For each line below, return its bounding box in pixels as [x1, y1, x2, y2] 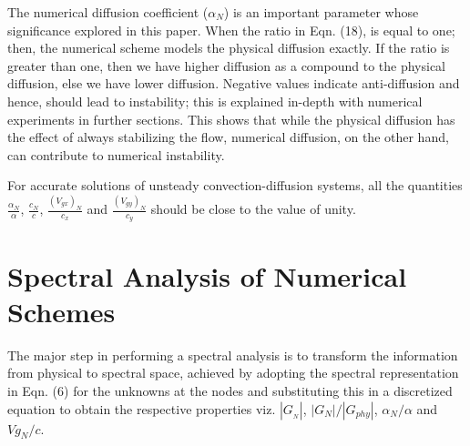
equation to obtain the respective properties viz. [7, 399, 276, 418]
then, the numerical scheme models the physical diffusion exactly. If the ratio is [7, 38, 450, 57]
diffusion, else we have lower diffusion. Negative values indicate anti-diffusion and [7, 74, 460, 93]
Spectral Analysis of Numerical [7, 257, 407, 294]
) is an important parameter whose [223, 3, 419, 21]
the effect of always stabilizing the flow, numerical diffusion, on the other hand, [7, 127, 449, 147]
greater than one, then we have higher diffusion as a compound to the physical [7, 56, 446, 75]
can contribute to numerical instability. [7, 145, 225, 164]
